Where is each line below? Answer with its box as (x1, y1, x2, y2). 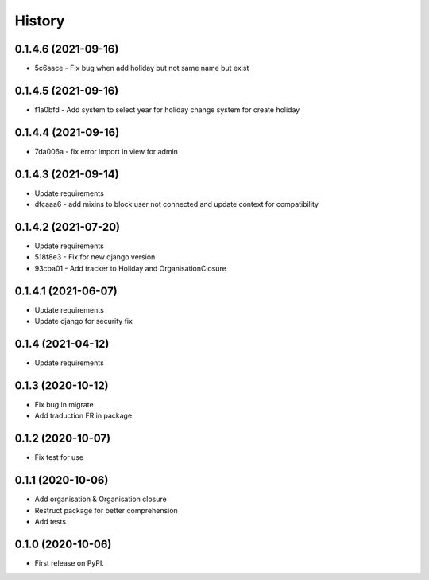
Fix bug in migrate (34, 399, 95, 409)
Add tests (34, 516, 67, 526)
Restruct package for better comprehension (34, 505, 178, 515)
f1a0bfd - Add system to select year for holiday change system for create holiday (34, 104, 300, 115)
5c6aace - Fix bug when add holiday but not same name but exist (34, 64, 249, 73)
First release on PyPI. (34, 558, 105, 568)
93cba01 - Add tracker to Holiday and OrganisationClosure (34, 263, 226, 273)
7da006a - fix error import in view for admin (34, 146, 179, 156)
